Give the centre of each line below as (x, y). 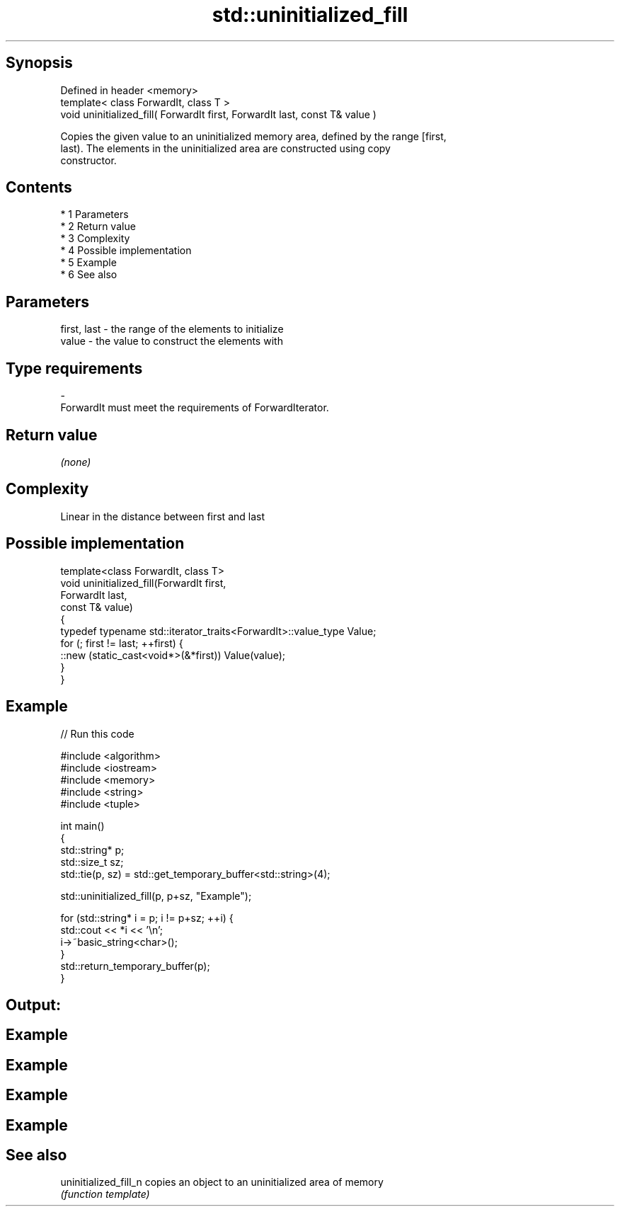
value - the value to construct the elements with (172, 341)
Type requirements (74, 368)
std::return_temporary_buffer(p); (135, 966)
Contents (39, 188)
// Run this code (97, 733)
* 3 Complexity (95, 239)
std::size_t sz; (92, 862)
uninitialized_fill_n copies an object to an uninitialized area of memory (222, 1182)
